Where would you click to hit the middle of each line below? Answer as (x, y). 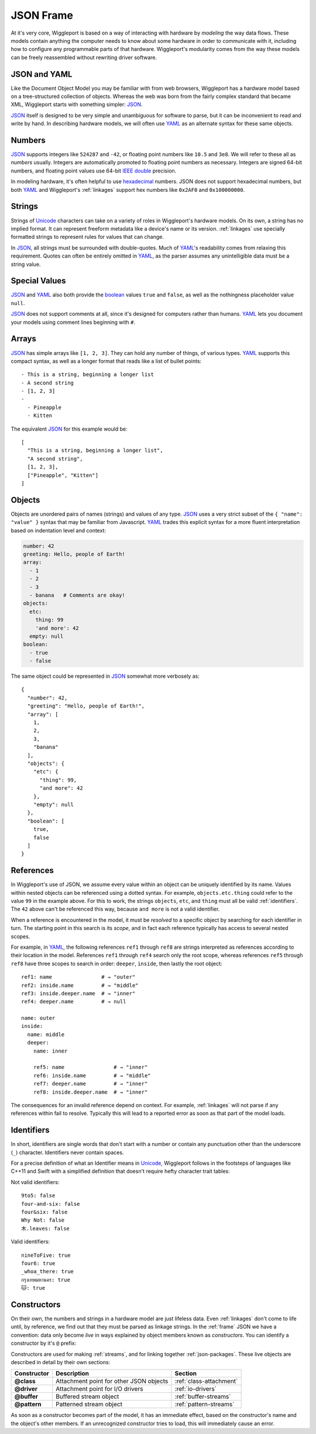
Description (72, 1374)
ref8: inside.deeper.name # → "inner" (90, 1092)
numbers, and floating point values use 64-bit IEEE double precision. (94, 171)
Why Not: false (43, 1220)
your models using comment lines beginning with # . (73, 322)
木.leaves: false (46, 1228)
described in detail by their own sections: (61, 1362)
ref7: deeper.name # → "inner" (90, 1084)
